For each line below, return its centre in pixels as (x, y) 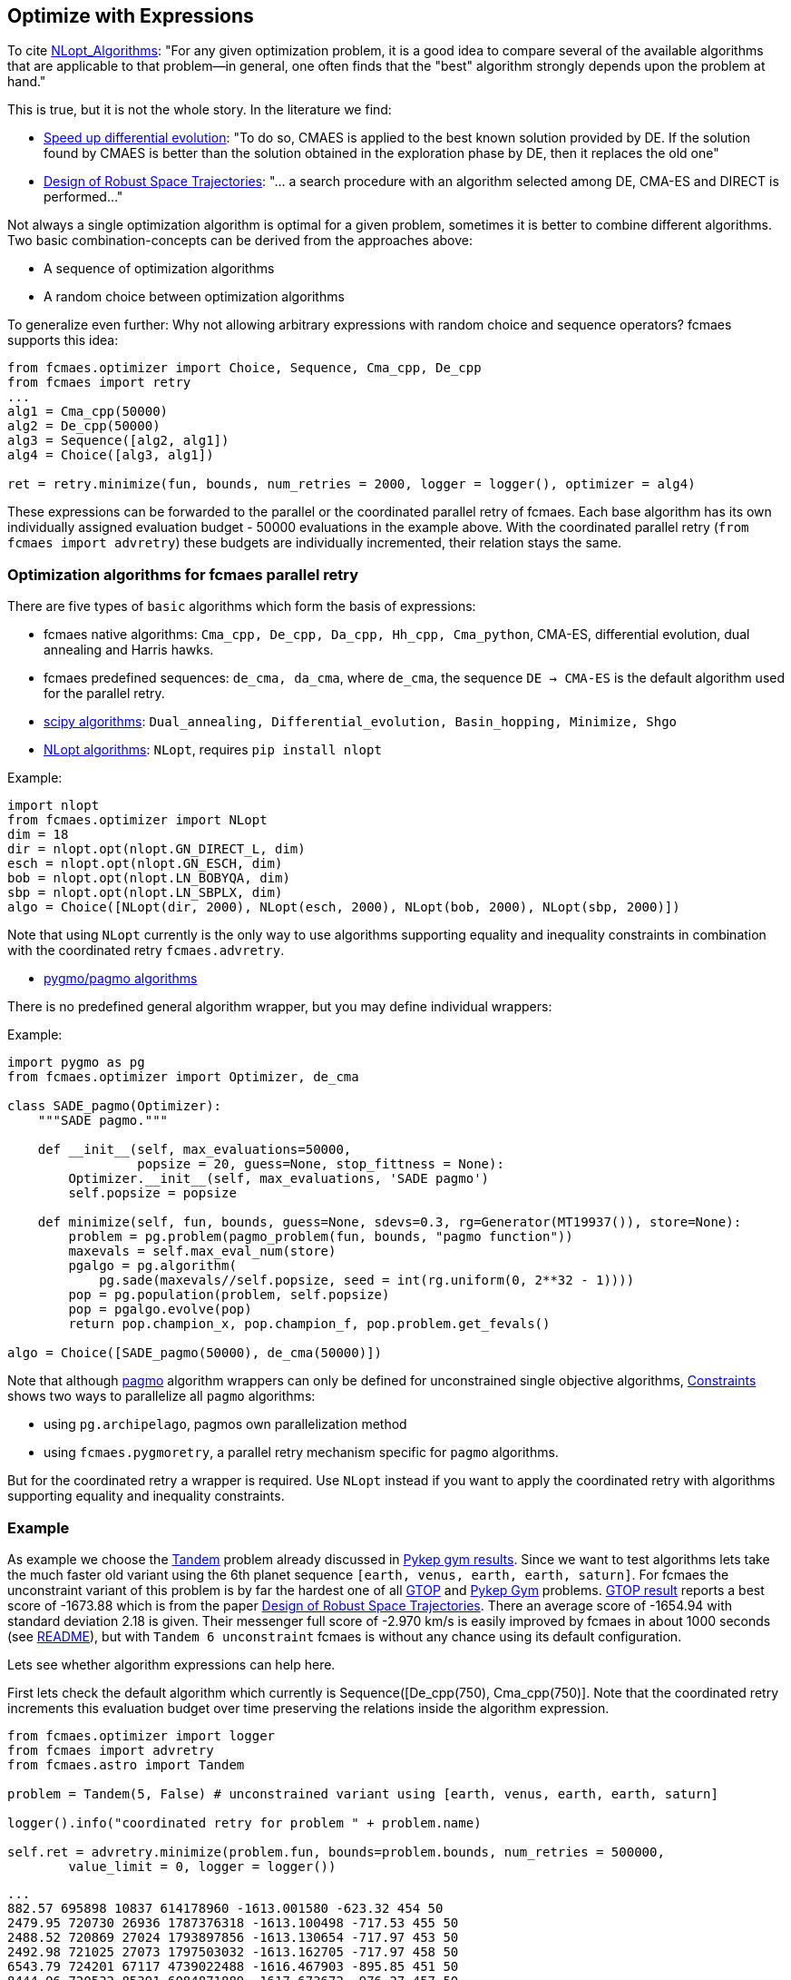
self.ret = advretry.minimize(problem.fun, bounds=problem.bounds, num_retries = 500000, (336, 1852)
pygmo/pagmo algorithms (121, 979)
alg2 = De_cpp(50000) (84, 426)
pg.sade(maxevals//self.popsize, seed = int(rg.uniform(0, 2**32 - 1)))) (367, 1281)
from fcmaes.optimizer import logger (142, 1735)
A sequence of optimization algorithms (159, 269)
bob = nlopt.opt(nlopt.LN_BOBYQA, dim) (149, 878)
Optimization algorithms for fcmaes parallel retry (183, 574)
